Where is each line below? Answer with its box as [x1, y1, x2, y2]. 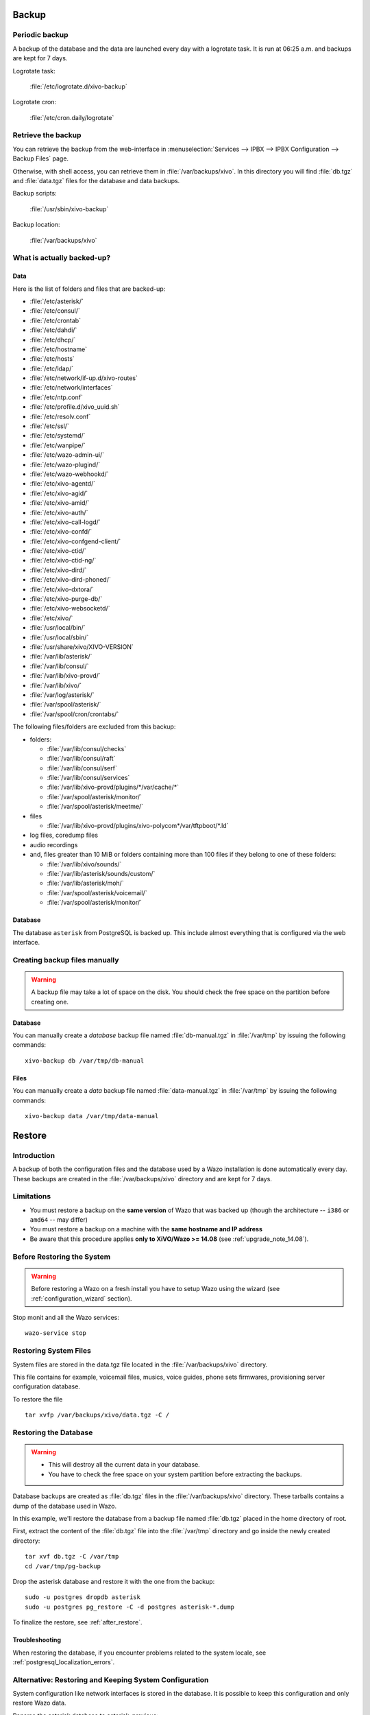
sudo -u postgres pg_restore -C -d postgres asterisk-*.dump [25, 1602, 234, 1611]
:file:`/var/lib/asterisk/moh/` [47, 879, 124, 888]
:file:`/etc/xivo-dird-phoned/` [29, 576, 111, 584]
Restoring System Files [12, 1346, 92, 1356]
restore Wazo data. [12, 1699, 66, 1707]
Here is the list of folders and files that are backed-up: [12, 285, 166, 293]
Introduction [12, 1150, 55, 1160]
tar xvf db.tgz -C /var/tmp [25, 1552, 119, 1561]
